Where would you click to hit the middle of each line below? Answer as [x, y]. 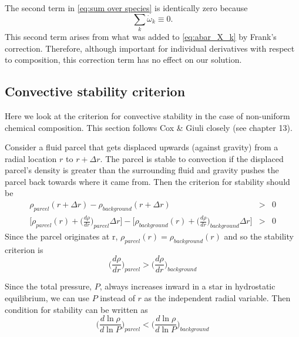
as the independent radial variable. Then [217, 298]
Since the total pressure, [48, 286]
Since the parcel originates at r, [61, 236]
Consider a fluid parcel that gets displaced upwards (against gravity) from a [142, 147]
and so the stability [259, 236]
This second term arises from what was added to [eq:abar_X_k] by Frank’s [141, 36]
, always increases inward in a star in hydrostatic [187, 286]
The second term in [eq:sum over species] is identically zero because [126, 8]
